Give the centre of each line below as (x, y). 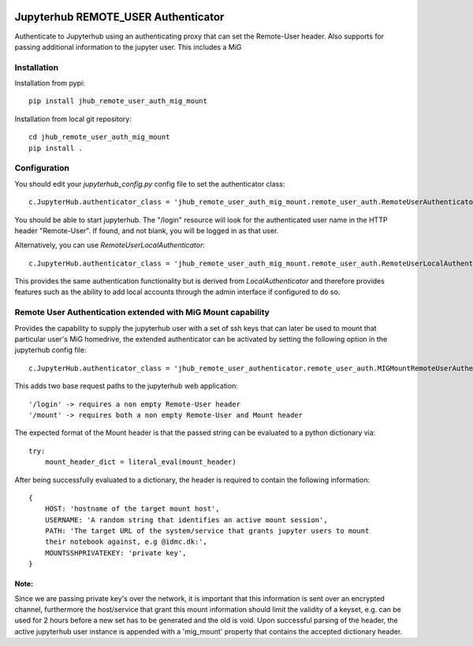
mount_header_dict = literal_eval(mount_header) (140, 462)
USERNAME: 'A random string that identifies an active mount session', (186, 520)
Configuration (42, 168)
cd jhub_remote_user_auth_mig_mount (99, 137)
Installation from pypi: (50, 84)
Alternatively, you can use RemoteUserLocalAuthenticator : (110, 245)
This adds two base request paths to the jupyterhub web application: (126, 386)
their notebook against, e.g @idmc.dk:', (126, 542)
